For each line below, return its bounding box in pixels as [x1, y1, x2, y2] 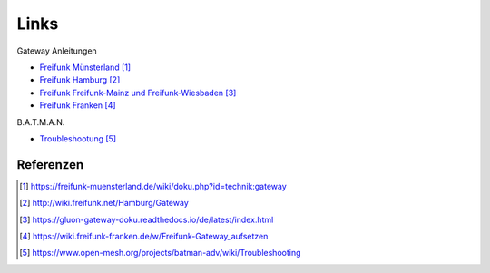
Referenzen [16, 157, 84, 172]
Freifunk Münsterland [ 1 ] [39, 62, 132, 73]
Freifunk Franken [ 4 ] [39, 100, 117, 111]
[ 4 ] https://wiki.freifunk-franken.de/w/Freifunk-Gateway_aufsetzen [19, 230, 269, 241]
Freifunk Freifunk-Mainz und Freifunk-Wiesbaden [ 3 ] [39, 87, 237, 98]
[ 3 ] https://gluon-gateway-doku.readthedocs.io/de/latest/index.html [19, 214, 274, 225]
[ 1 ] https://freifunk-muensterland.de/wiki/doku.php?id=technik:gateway [19, 180, 288, 191]
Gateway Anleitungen [16, 45, 97, 56]
